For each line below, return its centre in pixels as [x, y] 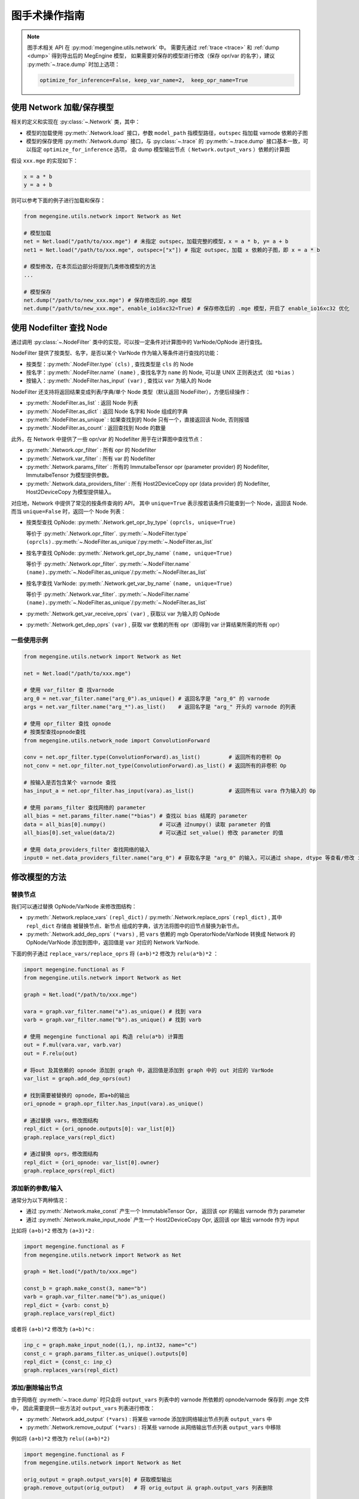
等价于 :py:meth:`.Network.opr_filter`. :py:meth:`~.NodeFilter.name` [108, 564]
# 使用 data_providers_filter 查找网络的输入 [87, 849]
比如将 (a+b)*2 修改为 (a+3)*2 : [53, 1231]
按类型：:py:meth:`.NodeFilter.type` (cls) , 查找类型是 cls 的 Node [110, 364]
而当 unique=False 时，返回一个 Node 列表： [69, 511]
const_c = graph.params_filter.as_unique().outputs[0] [106, 1353]
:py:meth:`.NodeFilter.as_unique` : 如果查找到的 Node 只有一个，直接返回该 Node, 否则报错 [138, 420]
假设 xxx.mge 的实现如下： [45, 160]
